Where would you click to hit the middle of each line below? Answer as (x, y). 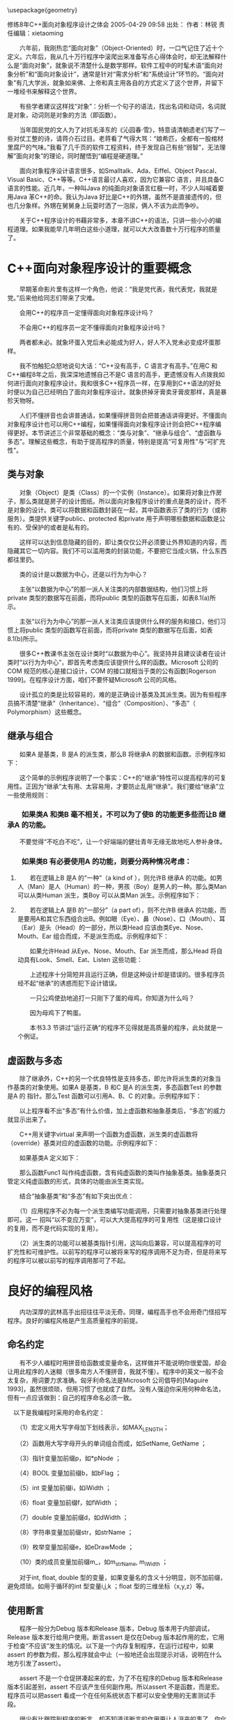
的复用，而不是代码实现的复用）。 (55, 1228)
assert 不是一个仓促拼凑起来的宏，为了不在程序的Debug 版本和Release (121, 1678)
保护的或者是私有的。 (62, 527)
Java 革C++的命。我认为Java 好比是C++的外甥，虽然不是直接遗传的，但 (117, 197)
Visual (16, 179)
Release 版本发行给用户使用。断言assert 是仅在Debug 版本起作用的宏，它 (113, 1637)
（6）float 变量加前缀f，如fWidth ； (69, 1502)
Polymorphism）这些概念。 (46, 712)
